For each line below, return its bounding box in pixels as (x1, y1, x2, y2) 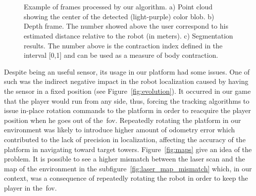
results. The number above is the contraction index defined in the (24, 40, 223, 50)
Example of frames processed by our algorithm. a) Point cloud (24, 1, 213, 12)
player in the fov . (4, 182, 57, 193)
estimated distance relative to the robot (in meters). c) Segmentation (24, 30, 233, 40)
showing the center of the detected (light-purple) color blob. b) (24, 11, 214, 21)
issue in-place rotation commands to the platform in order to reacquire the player (4, 105, 251, 116)
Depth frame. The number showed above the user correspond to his (24, 21, 228, 31)
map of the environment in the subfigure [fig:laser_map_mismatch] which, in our (4, 163, 252, 173)
